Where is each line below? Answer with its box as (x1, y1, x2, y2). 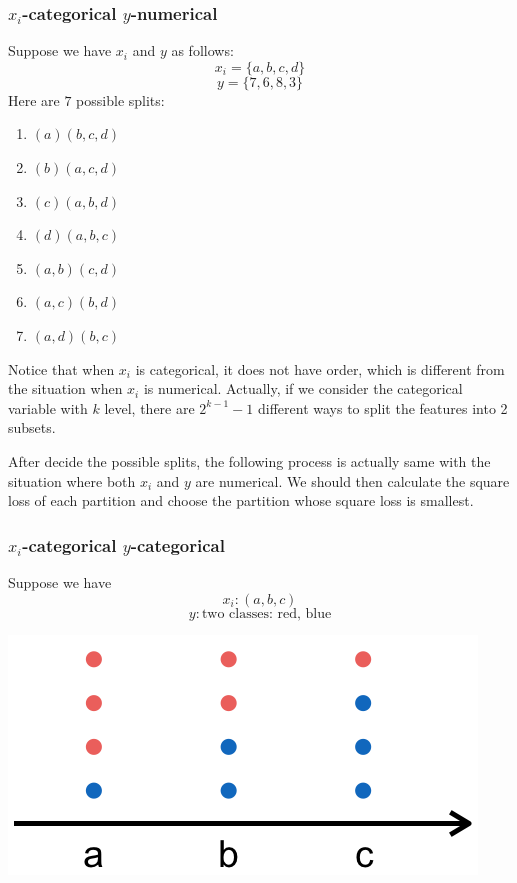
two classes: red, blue (201, 606, 332, 621)
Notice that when (8, 358, 115, 379)
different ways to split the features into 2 (258, 397, 508, 418)
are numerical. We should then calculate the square (195, 470, 510, 491)
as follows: (171, 40, 234, 61)
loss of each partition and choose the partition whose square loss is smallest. (8, 490, 474, 511)
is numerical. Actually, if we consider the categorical (143, 378, 463, 399)
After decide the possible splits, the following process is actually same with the (8, 450, 491, 471)
